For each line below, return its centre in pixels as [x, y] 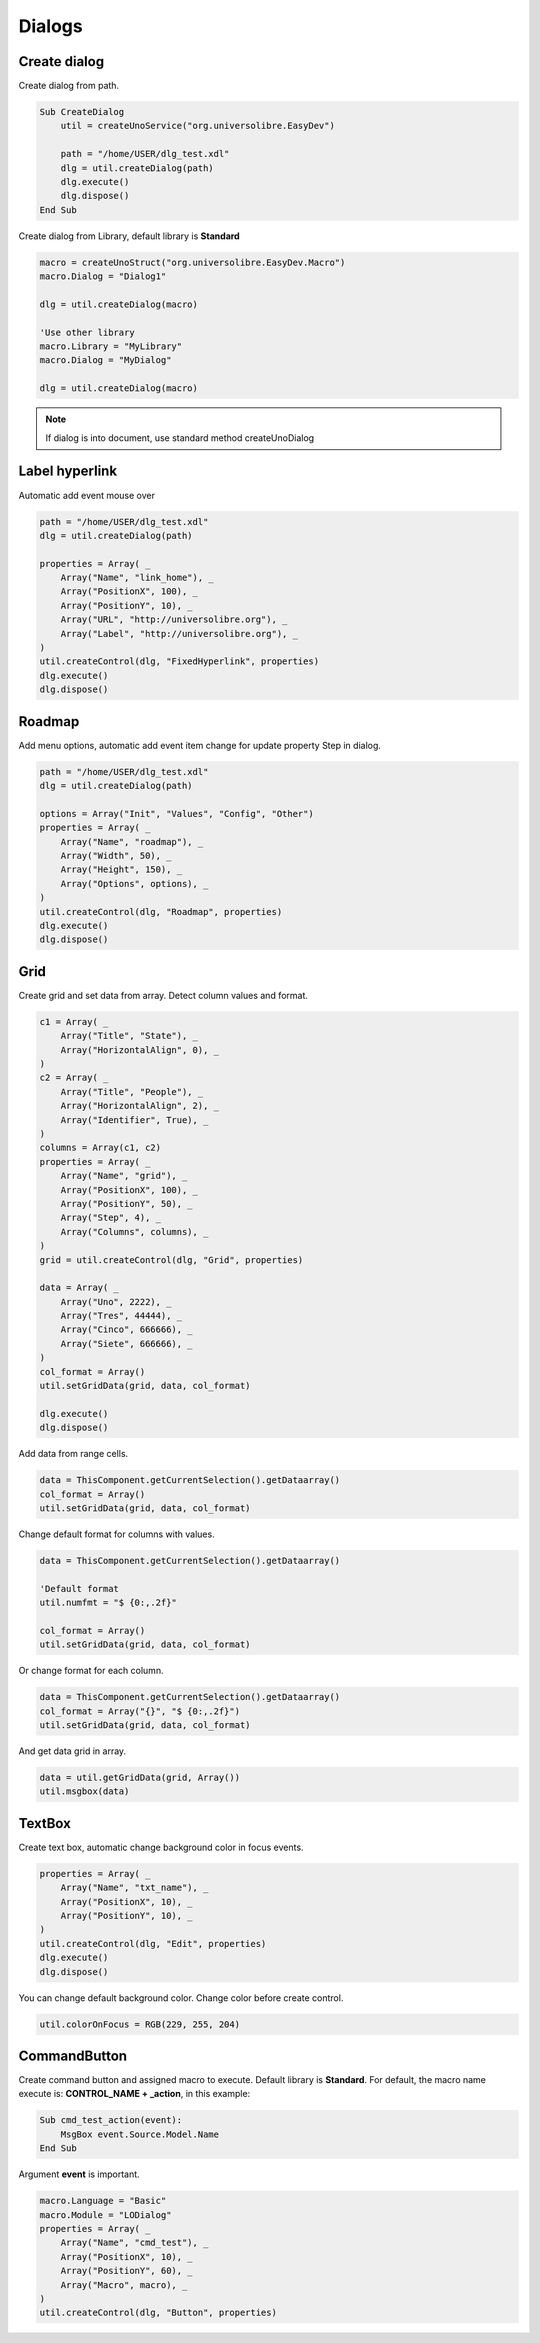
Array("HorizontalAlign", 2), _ [140, 1106]
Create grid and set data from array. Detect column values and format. [163, 995]
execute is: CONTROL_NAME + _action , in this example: [134, 2094]
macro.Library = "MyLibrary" [111, 346]
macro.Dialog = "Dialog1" [103, 276]
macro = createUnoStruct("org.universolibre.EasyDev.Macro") [192, 262]
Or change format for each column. [91, 1671]
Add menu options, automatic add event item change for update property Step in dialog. [200, 745]
